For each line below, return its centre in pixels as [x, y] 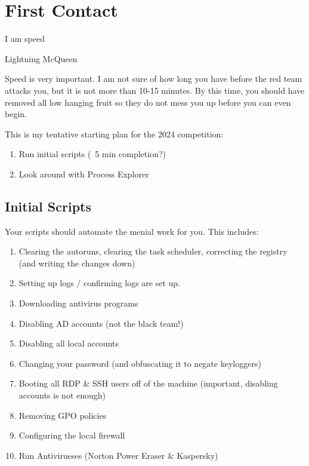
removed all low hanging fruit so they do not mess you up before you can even [148, 102]
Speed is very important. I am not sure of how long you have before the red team [154, 79]
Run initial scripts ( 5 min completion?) [92, 154]
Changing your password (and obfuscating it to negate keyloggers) [140, 363]
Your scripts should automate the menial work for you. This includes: [132, 231]
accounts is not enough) [62, 395]
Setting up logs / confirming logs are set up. [99, 283]
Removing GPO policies [63, 415]
